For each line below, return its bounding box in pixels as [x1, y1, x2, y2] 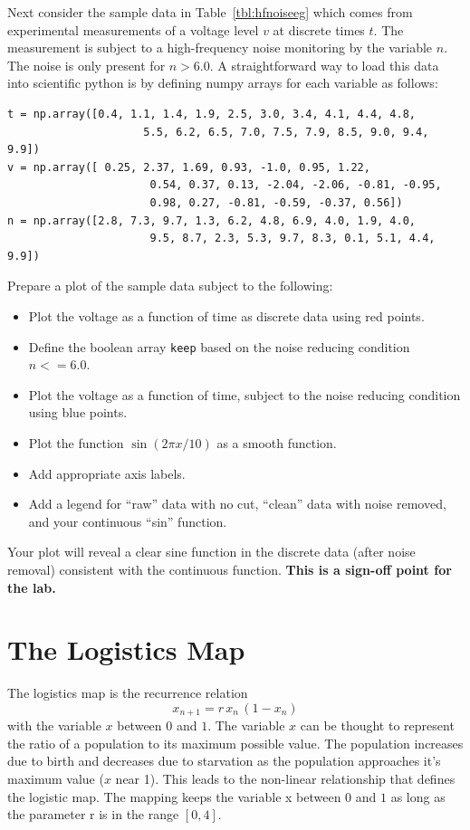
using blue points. [28, 403, 128, 422]
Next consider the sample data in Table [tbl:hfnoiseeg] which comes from [7, 3, 413, 21]
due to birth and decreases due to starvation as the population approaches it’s [7, 751, 441, 770]
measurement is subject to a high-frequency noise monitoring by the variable [7, 38, 433, 57]
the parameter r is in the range [7, 805, 179, 824]
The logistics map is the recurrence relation [7, 683, 248, 702]
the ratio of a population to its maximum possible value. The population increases [7, 733, 464, 752]
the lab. [7, 577, 56, 596]
